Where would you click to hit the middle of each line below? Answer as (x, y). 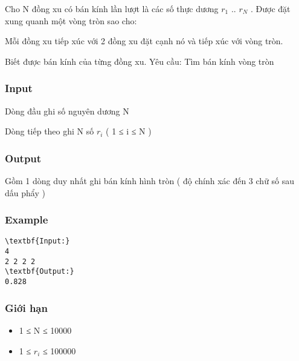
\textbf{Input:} (37, 241)
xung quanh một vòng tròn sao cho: (71, 20)
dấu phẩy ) (25, 192)
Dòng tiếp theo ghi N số (50, 131)
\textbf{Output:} (40, 272)
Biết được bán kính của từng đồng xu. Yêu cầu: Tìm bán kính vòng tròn (140, 61)
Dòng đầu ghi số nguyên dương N (67, 111)
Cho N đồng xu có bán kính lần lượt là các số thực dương (112, 8)
